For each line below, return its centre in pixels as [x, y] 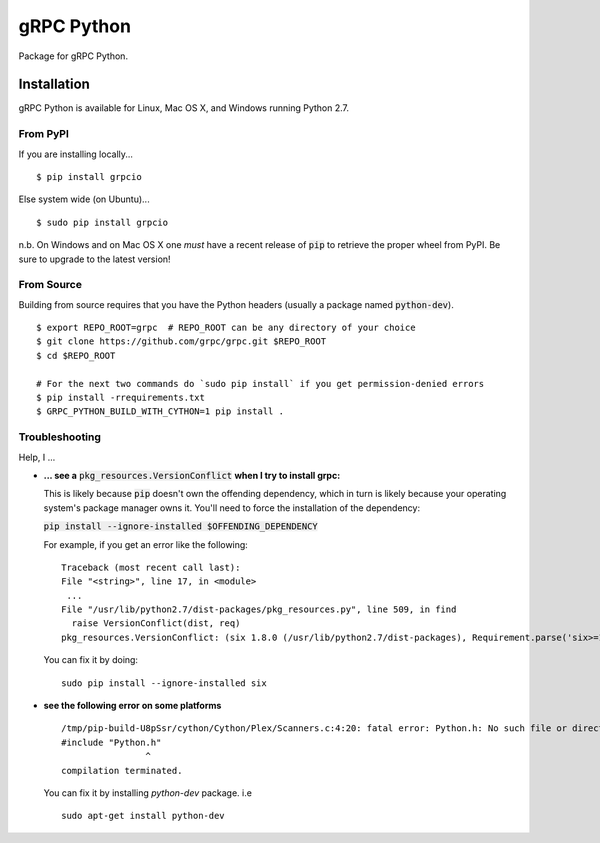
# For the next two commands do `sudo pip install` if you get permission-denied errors [260, 383]
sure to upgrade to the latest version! [94, 259]
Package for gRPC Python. [73, 56]
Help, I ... [37, 457]
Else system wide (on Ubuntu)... [84, 199]
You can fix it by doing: [91, 660]
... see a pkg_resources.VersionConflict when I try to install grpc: [192, 475]
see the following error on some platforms [132, 706]
